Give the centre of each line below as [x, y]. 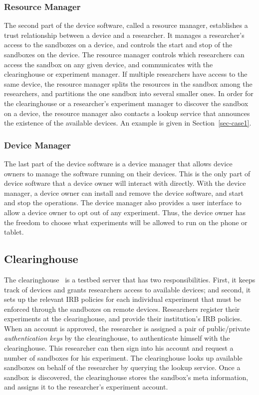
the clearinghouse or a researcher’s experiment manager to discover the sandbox [126, 103]
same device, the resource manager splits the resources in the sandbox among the [128, 83]
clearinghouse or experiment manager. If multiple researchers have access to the [126, 74]
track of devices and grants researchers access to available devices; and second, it [128, 289]
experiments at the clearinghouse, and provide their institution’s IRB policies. [123, 319]
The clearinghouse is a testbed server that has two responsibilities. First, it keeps [130, 279]
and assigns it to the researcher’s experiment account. [86, 387]
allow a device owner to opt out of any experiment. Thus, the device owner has [125, 212]
